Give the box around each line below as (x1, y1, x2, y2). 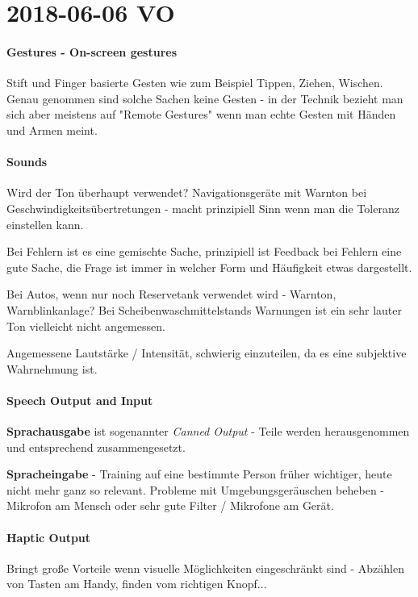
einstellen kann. (6, 215, 84, 232)
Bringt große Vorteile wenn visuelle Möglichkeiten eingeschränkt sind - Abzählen (6, 559, 404, 576)
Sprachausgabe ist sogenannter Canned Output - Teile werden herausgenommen (6, 423, 410, 440)
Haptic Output (6, 528, 91, 545)
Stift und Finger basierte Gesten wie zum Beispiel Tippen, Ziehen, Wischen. (6, 74, 383, 91)
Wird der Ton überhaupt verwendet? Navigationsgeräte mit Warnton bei (6, 184, 367, 201)
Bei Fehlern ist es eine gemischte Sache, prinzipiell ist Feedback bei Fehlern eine (6, 243, 402, 260)
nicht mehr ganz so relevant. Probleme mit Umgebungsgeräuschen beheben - (6, 481, 384, 498)
